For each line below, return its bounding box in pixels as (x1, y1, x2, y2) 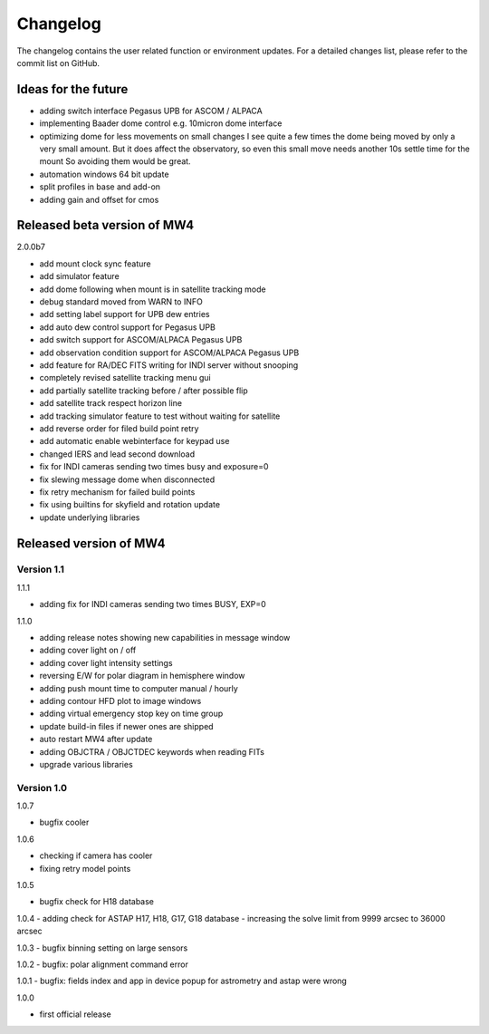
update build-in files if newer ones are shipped (39, 720, 214, 731)
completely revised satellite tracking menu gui (39, 372, 212, 383)
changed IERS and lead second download (39, 449, 195, 459)
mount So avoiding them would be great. (39, 156, 191, 167)
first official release (39, 1009, 112, 1020)
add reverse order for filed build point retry (39, 422, 199, 434)
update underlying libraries (39, 512, 140, 523)
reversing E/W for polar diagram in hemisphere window (39, 671, 245, 681)
